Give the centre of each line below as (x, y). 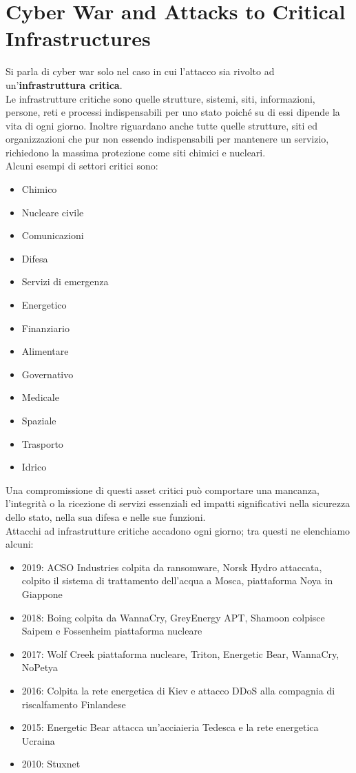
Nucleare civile (53, 212)
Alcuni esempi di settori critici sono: (82, 166)
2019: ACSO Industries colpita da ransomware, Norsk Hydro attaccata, (172, 567)
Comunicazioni (53, 235)
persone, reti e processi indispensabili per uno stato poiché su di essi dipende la (173, 112)
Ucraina (38, 740)
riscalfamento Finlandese (74, 704)
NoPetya (40, 667)
